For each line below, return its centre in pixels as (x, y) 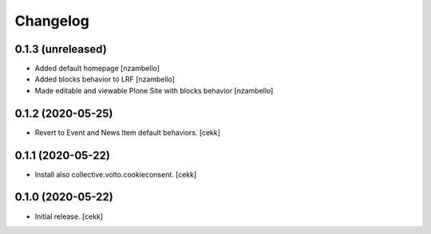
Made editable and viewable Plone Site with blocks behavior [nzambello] (154, 90)
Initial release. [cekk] (69, 216)
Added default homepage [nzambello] (97, 69)
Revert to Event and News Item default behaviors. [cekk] (128, 133)
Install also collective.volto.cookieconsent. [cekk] (116, 174)
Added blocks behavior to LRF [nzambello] (105, 79)
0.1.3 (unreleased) (61, 49)
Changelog (52, 21)
